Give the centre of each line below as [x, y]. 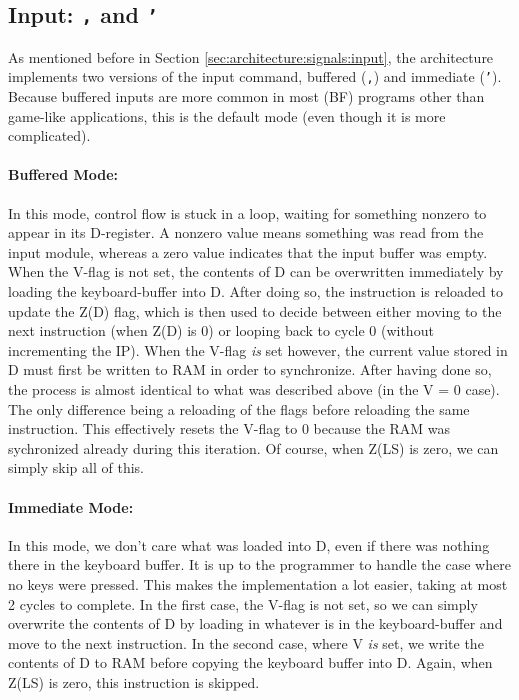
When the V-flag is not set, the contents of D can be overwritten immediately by [256, 271]
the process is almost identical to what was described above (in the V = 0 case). [254, 388]
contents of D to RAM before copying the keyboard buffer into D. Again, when [250, 662]
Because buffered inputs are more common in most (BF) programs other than [246, 96]
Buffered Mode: [63, 174]
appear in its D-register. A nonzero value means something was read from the [246, 232]
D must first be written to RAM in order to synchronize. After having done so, [250, 369]
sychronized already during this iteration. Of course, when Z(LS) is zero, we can [253, 447]
